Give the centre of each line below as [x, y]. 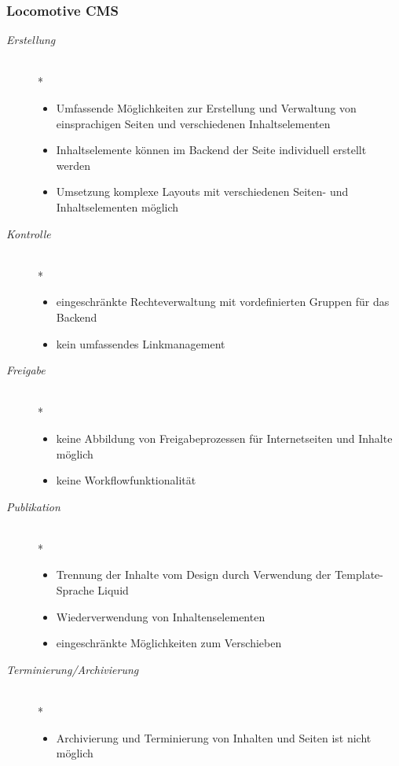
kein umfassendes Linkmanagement [141, 343]
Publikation [33, 506]
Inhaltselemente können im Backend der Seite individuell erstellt [211, 150]
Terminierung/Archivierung [73, 669]
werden [73, 165]
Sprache [75, 590]
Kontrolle [29, 233]
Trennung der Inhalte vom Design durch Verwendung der [194, 574]
